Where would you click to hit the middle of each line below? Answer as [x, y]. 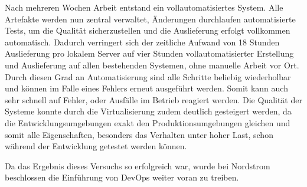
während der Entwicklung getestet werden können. [96, 146]
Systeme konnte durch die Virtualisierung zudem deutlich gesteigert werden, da [148, 111]
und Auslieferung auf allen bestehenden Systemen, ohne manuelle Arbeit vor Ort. [152, 65]
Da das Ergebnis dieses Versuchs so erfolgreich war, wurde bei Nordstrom [138, 165]
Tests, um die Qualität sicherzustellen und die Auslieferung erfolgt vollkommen [148, 30]
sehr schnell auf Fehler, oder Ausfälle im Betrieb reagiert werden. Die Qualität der [153, 99]
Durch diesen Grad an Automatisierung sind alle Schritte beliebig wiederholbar [148, 76]
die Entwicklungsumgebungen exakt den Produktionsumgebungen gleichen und [148, 122]
